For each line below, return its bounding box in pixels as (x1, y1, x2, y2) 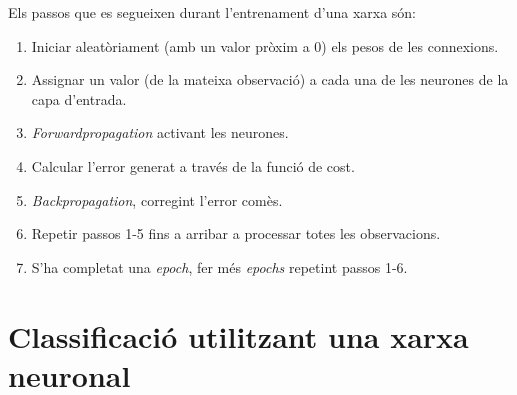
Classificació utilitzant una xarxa (8, 315, 469, 356)
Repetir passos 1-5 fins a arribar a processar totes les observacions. (31, 223, 441, 244)
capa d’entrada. (31, 88, 127, 109)
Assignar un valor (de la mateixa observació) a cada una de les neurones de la (31, 69, 509, 90)
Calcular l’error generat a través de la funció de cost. (31, 155, 355, 176)
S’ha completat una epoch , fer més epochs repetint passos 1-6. (31, 256, 408, 277)
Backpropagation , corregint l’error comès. (31, 189, 283, 210)
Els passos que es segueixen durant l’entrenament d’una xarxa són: (8, 2, 417, 22)
